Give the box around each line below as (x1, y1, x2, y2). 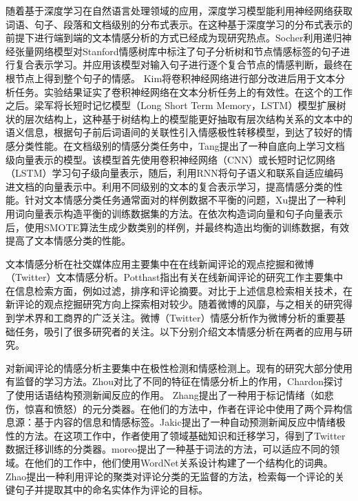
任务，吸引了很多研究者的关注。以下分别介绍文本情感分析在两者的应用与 (14, 324, 343, 338)
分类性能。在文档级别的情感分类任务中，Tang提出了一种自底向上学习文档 (14, 138, 345, 153)
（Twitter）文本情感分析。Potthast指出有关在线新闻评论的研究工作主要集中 (6, 270, 344, 284)
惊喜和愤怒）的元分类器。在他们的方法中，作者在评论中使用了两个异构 (24, 401, 343, 415)
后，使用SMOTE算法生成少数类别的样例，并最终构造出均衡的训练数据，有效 (6, 219, 350, 234)
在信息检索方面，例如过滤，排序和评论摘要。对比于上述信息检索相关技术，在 (6, 283, 352, 297)
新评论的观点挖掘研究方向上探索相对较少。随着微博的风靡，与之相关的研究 (6, 297, 343, 311)
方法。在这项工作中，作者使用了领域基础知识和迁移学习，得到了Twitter (24, 428, 346, 442)
